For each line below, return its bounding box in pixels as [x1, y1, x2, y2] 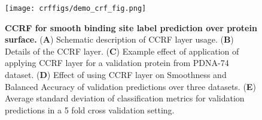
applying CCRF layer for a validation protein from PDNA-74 [5, 56, 229, 69]
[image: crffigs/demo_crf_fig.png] [5, 4, 147, 13]
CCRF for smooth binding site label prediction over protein [5, 21, 257, 34]
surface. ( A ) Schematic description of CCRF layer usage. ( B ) [5, 33, 234, 46]
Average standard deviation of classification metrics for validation [5, 92, 245, 104]
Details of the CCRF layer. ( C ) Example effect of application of [5, 44, 239, 57]
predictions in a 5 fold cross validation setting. [5, 103, 175, 116]
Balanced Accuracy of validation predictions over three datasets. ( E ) [5, 80, 256, 92]
